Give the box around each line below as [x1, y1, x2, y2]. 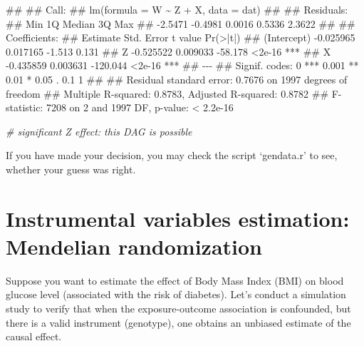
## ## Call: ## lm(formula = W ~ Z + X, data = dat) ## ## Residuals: [6, 2, 348, 16]
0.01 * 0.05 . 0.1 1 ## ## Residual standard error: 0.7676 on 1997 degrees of [6, 71, 348, 86]
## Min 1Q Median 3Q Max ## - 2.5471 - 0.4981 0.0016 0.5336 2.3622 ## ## [6, 16, 355, 31]
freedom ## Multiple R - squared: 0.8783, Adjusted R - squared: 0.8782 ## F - [6, 86, 342, 101]
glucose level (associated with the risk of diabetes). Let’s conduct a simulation [6, 287, 346, 302]
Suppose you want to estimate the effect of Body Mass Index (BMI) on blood [6, 273, 344, 288]
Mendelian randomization [6, 231, 262, 260]
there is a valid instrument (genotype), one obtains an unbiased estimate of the [6, 315, 351, 330]
